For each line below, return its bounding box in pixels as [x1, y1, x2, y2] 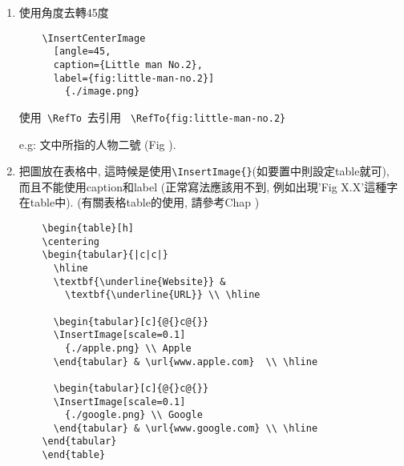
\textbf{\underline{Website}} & [53, 275, 226, 287]
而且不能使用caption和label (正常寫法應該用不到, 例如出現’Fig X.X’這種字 [18, 178, 398, 195]
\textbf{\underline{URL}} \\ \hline [65, 289, 261, 301]
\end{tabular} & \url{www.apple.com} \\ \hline [53, 356, 318, 368]
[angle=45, [53, 46, 111, 58]
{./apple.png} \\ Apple [65, 342, 192, 354]
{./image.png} [65, 86, 140, 98]
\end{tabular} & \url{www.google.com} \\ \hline [53, 422, 318, 434]
